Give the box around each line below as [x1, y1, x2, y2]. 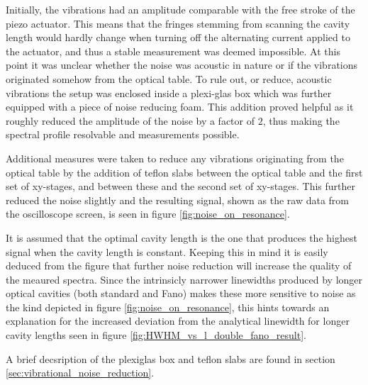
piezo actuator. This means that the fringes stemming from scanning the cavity [6, 16, 350, 30]
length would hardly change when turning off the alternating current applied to [6, 30, 350, 45]
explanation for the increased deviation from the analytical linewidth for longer [6, 313, 350, 328]
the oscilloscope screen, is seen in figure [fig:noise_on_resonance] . [6, 206, 290, 221]
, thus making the [262, 113, 340, 128]
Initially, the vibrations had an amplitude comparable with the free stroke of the [6, 2, 355, 16]
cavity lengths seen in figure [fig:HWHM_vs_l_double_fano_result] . [6, 328, 306, 342]
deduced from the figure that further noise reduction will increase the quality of [6, 258, 352, 273]
